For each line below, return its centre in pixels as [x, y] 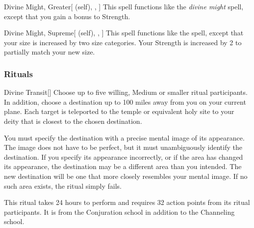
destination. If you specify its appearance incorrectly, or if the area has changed [124, 157]
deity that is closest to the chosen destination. [73, 121]
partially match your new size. [50, 52]
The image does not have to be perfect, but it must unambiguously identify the [123, 147]
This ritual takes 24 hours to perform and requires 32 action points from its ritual [127, 202]
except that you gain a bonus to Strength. [67, 16]
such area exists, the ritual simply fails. [63, 185]
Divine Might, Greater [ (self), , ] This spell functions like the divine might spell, [124, 6]
